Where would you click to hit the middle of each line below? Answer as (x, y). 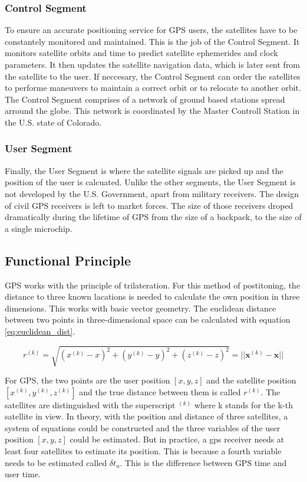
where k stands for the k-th (243, 404)
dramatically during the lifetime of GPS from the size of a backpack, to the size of (153, 217)
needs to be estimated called (56, 462)
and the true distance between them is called (160, 391)
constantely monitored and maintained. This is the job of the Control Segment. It (152, 41)
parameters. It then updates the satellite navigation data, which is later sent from (153, 64)
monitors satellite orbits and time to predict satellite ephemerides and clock (141, 53)
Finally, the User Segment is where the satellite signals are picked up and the (144, 170)
